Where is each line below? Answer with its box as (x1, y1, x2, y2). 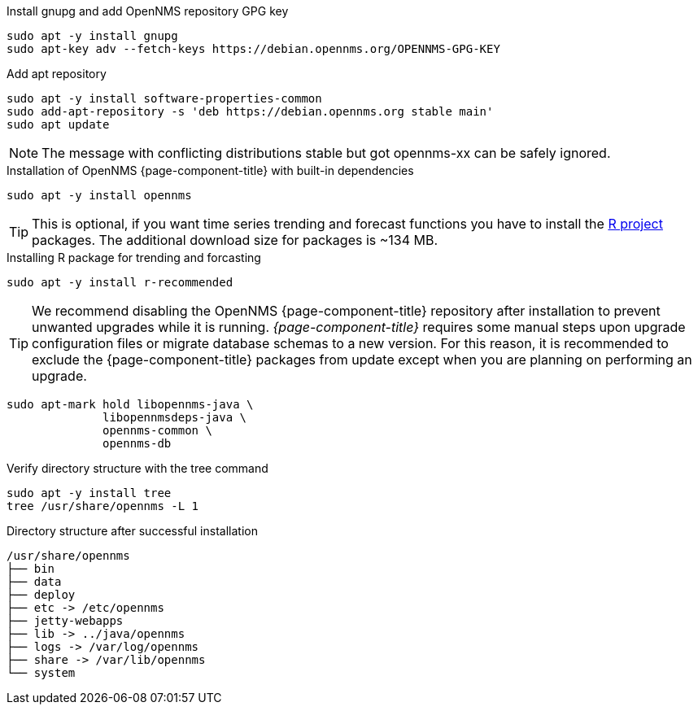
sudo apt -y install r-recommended (7, 276, 233, 289)
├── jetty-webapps (7, 614, 124, 627)
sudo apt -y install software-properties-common (7, 92, 322, 105)
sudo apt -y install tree (7, 486, 172, 499)
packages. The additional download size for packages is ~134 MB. (32, 232, 438, 248)
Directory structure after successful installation (7, 524, 258, 538)
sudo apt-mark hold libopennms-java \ (7, 398, 254, 411)
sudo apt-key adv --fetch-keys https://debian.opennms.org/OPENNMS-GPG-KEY (7, 42, 500, 55)
